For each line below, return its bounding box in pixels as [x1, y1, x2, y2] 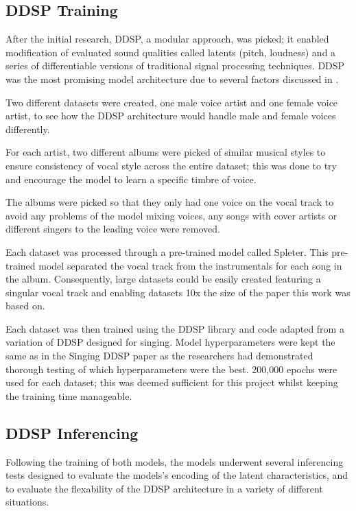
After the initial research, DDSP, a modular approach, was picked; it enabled [5, 32, 329, 46]
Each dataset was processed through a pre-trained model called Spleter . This [5, 244, 329, 259]
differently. [5, 121, 50, 136]
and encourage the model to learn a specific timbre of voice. [5, 171, 257, 186]
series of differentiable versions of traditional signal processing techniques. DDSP [5, 58, 345, 73]
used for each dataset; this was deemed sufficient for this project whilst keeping [5, 375, 338, 390]
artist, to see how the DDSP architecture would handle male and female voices [5, 108, 336, 123]
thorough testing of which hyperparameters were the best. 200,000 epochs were [5, 361, 337, 376]
